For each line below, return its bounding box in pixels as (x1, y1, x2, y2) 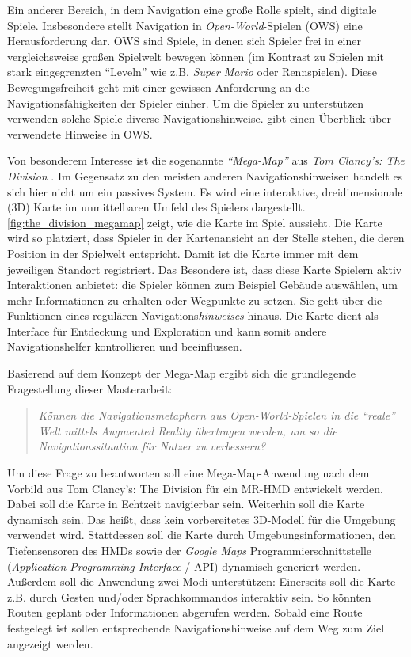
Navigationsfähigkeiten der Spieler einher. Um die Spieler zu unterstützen (7, 94, 363, 111)
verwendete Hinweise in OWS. (7, 125, 153, 142)
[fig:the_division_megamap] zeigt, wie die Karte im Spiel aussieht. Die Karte (7, 214, 382, 230)
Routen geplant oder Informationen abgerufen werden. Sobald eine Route (7, 604, 363, 621)
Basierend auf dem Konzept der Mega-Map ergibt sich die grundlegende (7, 365, 356, 382)
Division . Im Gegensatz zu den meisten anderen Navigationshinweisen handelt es (7, 167, 403, 184)
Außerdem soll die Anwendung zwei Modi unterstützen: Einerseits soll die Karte (7, 573, 396, 590)
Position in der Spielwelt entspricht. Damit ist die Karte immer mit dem (7, 245, 359, 261)
